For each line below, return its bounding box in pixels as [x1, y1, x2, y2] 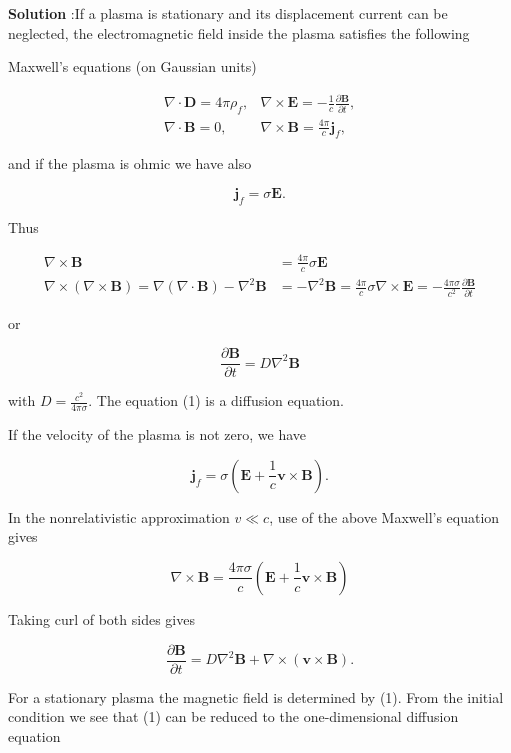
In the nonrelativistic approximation [8, 506, 230, 527]
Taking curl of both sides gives [8, 608, 195, 629]
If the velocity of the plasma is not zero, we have [8, 424, 307, 445]
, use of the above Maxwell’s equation [269, 506, 500, 527]
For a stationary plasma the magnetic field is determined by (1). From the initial [8, 686, 504, 707]
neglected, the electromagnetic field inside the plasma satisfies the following [8, 22, 470, 43]
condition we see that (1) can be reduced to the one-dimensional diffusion [8, 706, 459, 727]
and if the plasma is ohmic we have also [8, 153, 252, 174]
